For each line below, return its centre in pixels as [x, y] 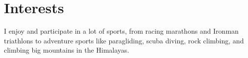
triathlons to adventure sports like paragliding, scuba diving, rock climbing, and [124, 40]
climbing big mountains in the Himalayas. [67, 50]
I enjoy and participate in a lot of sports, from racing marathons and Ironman [121, 31]
